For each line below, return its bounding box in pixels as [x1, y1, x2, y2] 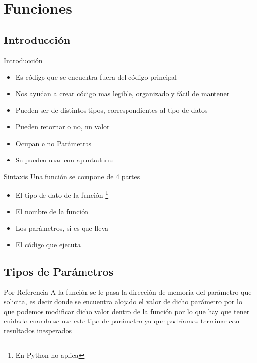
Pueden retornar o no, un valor [15, 121, 110, 131]
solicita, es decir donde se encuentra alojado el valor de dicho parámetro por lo [4, 296, 242, 307]
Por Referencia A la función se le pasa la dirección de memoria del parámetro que [4, 286, 252, 297]
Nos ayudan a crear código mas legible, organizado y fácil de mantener [15, 88, 230, 98]
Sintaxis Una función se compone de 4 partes [4, 171, 140, 181]
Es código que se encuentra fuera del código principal [15, 72, 177, 82]
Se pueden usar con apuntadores [15, 155, 114, 165]
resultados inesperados [4, 325, 72, 335]
